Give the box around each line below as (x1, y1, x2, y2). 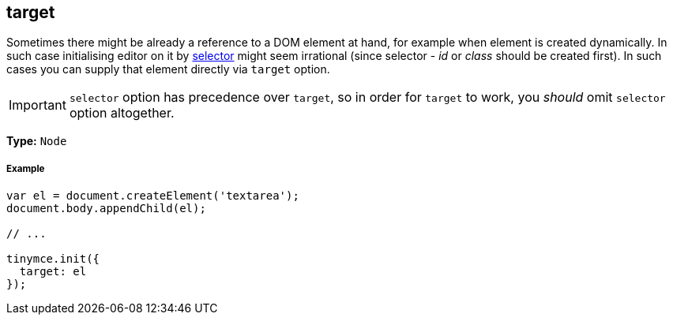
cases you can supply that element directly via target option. (6, 62, 330, 77)
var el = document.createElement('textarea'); (6, 189, 299, 203)
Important (9, 97, 66, 114)
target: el (19, 265, 87, 278)
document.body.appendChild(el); (6, 202, 206, 215)
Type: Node (6, 134, 67, 148)
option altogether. (69, 105, 175, 121)
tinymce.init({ (6, 252, 100, 266)
